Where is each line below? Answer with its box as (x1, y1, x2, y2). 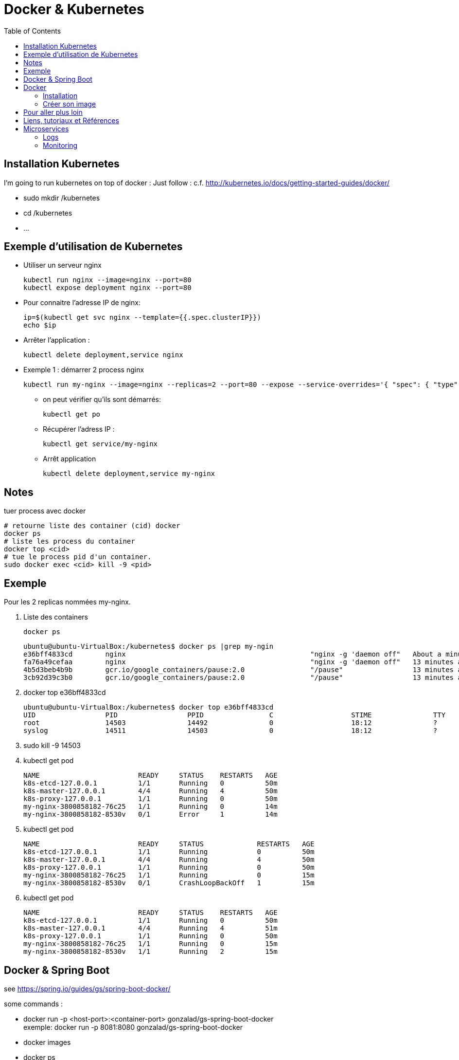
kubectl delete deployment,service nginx (23, 351, 183, 359)
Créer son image (43, 99, 96, 108)
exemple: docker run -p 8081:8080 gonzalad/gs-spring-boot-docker (23, 1023, 243, 1031)
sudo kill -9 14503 (23, 741, 81, 750)
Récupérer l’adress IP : (43, 425, 115, 434)
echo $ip (23, 321, 56, 329)
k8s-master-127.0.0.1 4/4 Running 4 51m (23, 924, 278, 932)
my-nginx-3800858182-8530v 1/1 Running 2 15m (23, 948, 278, 956)
